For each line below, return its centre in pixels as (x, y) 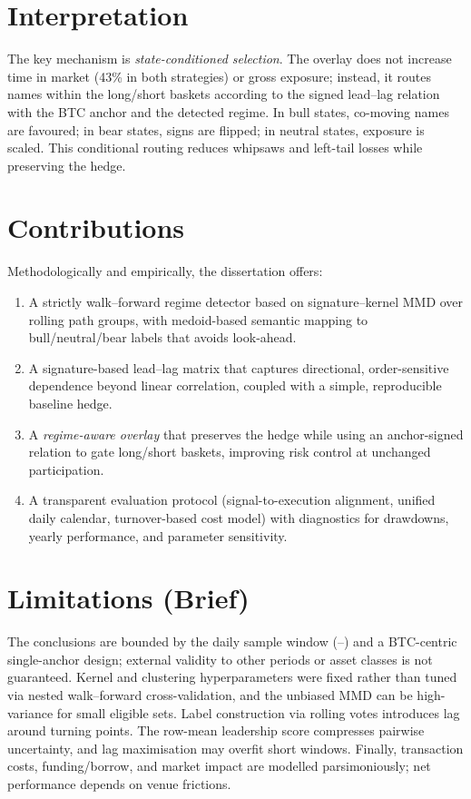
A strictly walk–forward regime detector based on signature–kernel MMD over (246, 301)
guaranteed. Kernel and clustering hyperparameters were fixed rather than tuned (232, 677)
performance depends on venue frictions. (119, 784)
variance (30, 712)
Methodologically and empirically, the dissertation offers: (165, 271)
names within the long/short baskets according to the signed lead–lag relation (224, 94)
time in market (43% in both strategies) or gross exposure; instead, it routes (220, 76)
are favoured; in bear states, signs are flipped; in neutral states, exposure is (216, 129)
